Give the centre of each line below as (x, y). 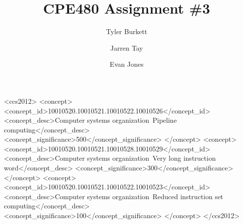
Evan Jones (127, 64)
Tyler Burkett (127, 31)
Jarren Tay (127, 47)
